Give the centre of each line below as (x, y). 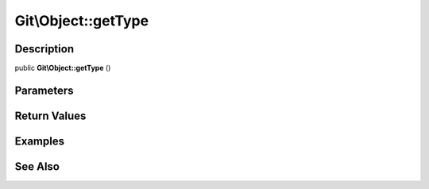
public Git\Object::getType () (63, 68)
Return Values (50, 116)
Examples (40, 141)
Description (44, 49)
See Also (37, 166)
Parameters (44, 90)
